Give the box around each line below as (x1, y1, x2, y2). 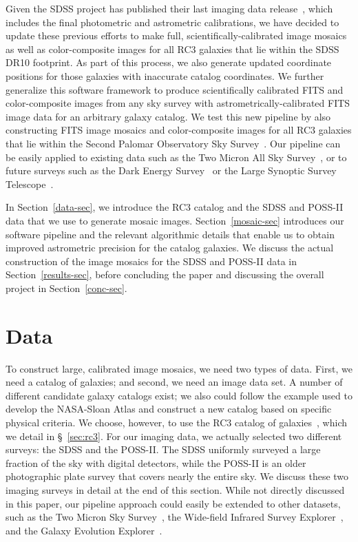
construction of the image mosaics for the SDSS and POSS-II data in (6, 253, 297, 268)
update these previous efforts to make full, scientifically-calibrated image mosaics (6, 28, 347, 43)
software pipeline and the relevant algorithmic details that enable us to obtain (6, 227, 335, 241)
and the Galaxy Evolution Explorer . (6, 523, 162, 537)
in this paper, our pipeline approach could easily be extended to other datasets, (6, 496, 341, 510)
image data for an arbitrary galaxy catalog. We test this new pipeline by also (6, 109, 331, 123)
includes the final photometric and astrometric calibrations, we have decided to (6, 14, 339, 29)
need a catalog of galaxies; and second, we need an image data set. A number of (6, 375, 343, 389)
